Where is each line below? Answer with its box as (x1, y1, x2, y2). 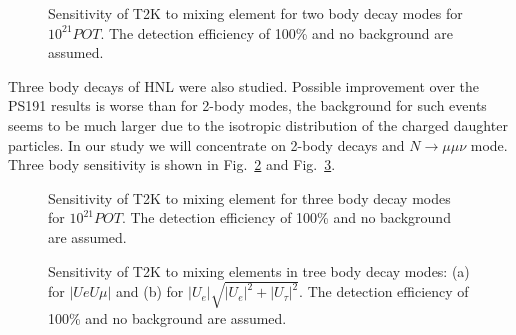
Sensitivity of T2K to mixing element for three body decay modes (48, 187, 451, 208)
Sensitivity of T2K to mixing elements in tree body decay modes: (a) (48, 260, 470, 281)
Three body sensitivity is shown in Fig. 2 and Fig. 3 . (8, 154, 336, 175)
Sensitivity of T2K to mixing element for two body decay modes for (48, 3, 463, 23)
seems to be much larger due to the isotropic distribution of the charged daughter (8, 114, 508, 135)
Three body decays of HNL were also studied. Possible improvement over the (8, 75, 480, 96)
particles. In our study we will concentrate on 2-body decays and (8, 134, 405, 155)
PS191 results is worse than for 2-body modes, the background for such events (8, 95, 487, 116)
